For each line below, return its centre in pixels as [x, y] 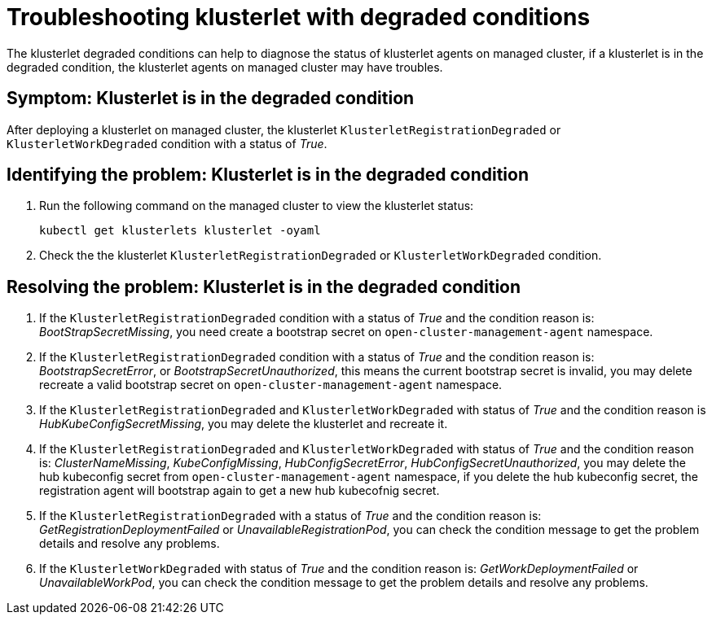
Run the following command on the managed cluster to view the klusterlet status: [257, 206]
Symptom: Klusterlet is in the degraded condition [211, 98]
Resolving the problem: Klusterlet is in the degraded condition [264, 286]
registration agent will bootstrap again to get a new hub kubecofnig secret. [240, 491]
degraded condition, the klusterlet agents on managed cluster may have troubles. [225, 67]
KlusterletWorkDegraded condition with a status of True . [167, 143]
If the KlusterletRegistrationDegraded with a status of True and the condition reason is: [290, 516]
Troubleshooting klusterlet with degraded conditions [299, 17]
